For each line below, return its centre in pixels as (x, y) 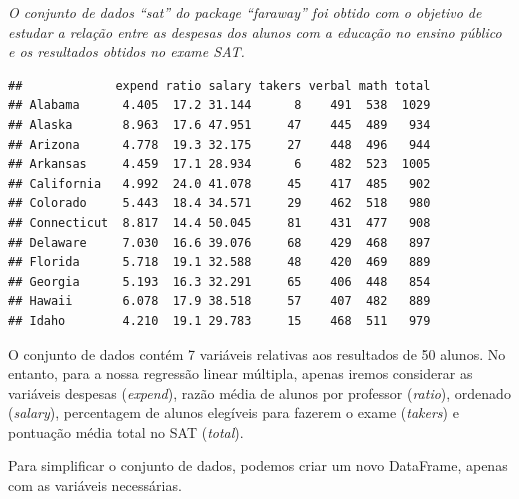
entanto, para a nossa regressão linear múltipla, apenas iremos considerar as (240, 373)
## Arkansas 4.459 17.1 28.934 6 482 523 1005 (219, 164)
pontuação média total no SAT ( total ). (126, 431)
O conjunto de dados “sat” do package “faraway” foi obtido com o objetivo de (245, 12)
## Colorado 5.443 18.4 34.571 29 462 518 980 (219, 203)
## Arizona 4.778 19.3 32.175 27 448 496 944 (219, 144)
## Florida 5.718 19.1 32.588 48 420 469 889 (219, 262)
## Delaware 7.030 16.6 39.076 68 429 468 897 (219, 242)
